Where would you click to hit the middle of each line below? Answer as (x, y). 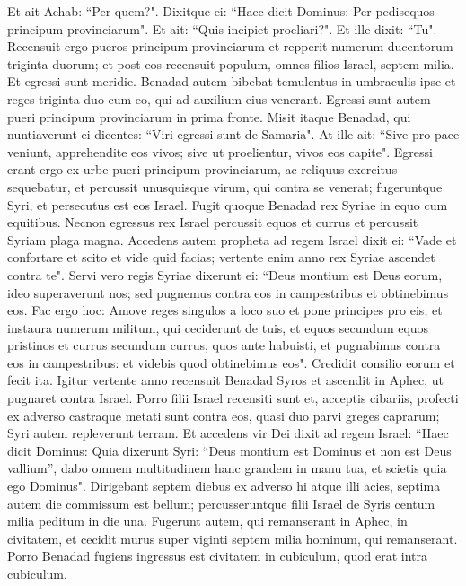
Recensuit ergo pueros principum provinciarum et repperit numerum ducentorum (230, 46)
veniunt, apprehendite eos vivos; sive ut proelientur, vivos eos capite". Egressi (220, 151)
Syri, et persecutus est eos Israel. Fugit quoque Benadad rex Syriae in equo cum (228, 204)
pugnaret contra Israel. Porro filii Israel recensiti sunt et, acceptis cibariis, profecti (233, 398)
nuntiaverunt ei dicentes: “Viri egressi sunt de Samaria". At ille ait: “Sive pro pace (233, 134)
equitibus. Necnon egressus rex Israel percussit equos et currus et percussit (213, 222)
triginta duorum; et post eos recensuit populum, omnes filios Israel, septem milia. (231, 63)
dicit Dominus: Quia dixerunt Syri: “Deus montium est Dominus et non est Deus (229, 450)
